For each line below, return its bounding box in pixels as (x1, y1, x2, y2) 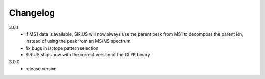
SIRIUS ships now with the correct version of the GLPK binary (26, 52, 150, 58)
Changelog (9, 7, 55, 18)
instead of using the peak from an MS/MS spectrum (26, 38, 131, 44)
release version (26, 65, 57, 71)
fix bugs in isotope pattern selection (26, 45, 99, 51)
